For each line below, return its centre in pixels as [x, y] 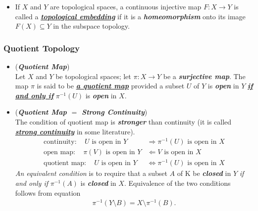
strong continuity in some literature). [75, 131]
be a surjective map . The [204, 76]
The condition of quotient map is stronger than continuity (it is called [123, 121]
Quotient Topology [42, 48]
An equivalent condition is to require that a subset [91, 173]
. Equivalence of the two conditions [177, 183]
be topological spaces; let [93, 76]
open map [58, 152]
